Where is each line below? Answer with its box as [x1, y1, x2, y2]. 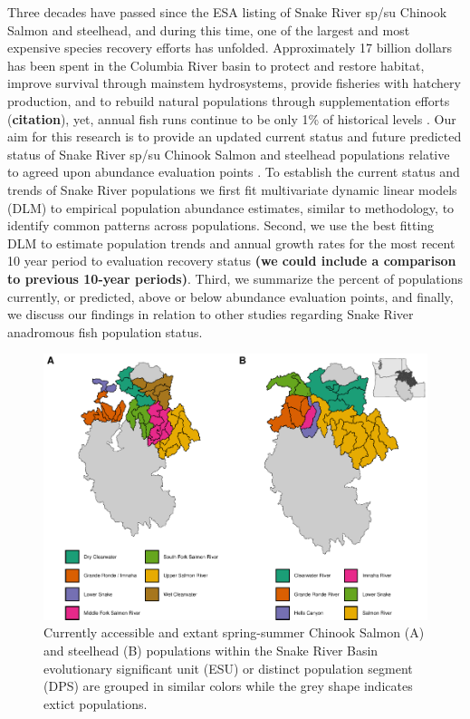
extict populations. [43, 694, 148, 713]
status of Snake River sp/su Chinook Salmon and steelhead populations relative [7, 144, 450, 163]
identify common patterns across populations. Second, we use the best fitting [7, 216, 435, 235]
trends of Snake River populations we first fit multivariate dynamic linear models [7, 180, 457, 199]
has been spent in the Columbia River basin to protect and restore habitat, [7, 55, 425, 74]
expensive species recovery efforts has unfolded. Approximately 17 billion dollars [7, 38, 453, 57]
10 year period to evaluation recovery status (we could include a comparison [7, 251, 456, 270]
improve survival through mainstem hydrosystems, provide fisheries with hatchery [7, 73, 461, 92]
